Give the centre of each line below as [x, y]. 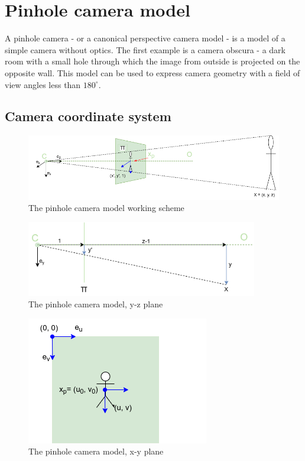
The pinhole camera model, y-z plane [96, 304]
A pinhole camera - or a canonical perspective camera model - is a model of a [145, 38]
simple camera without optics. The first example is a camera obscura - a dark [145, 49]
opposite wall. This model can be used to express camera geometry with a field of [152, 72]
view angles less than [43, 84]
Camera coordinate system [88, 116]
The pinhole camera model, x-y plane [96, 451]
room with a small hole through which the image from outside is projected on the [152, 61]
